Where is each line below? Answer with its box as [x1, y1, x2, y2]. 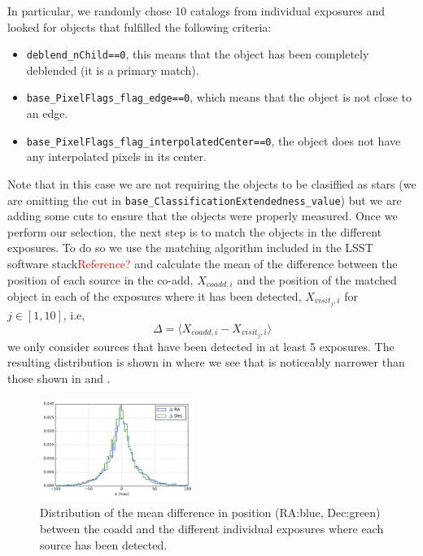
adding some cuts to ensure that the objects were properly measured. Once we [7, 207, 398, 224]
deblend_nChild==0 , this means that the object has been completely [26, 46, 369, 63]
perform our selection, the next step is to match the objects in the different [7, 223, 382, 240]
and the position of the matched [237, 271, 397, 288]
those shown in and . [7, 369, 111, 386]
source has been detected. [40, 536, 168, 553]
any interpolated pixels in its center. [26, 148, 207, 165]
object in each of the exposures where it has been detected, [7, 288, 302, 305]
